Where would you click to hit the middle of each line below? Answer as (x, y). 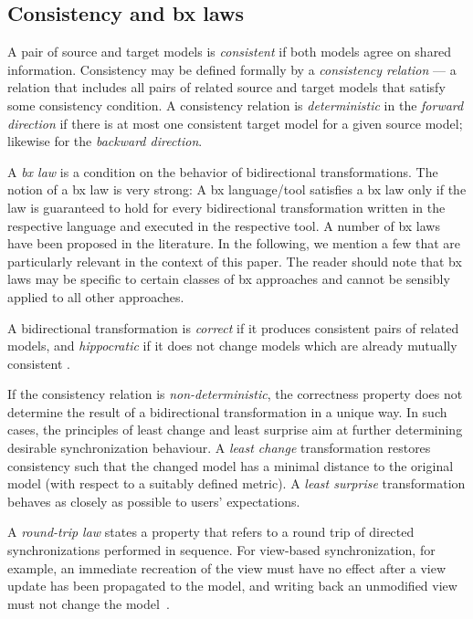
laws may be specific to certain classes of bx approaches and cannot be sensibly (229, 279)
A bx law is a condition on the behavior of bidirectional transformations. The (223, 171)
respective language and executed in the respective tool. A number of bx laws (224, 225)
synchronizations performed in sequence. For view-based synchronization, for (221, 550)
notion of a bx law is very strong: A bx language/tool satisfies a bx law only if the (237, 189)
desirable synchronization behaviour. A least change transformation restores (219, 448)
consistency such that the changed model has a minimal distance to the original (231, 465)
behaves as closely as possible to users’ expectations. (154, 501)
